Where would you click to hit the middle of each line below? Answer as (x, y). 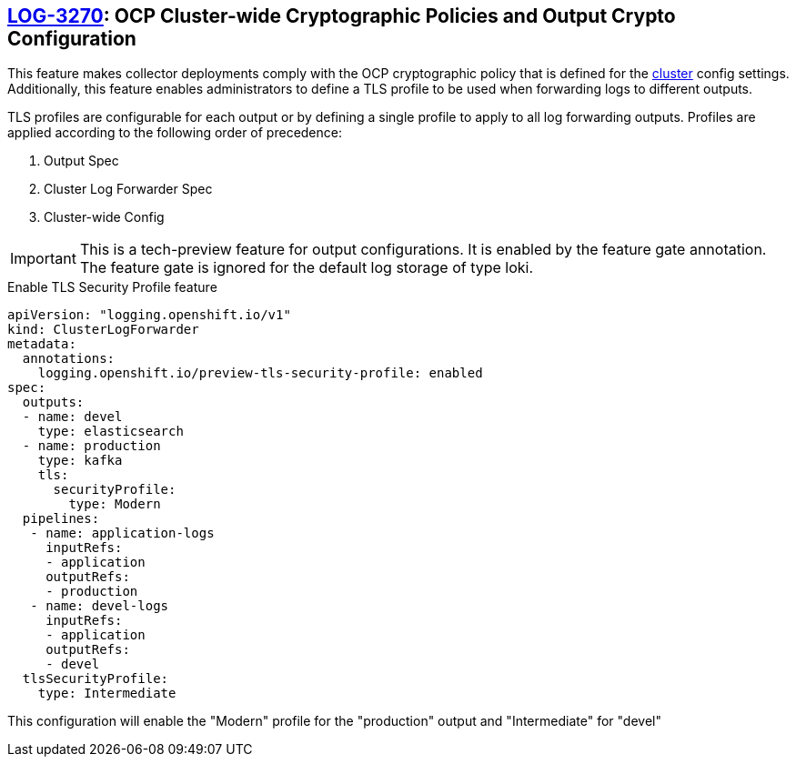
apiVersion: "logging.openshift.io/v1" (149, 315)
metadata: (42, 344)
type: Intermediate (107, 694)
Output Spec (81, 161)
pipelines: (61, 519)
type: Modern (115, 504)
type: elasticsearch (111, 432)
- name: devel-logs (100, 606)
